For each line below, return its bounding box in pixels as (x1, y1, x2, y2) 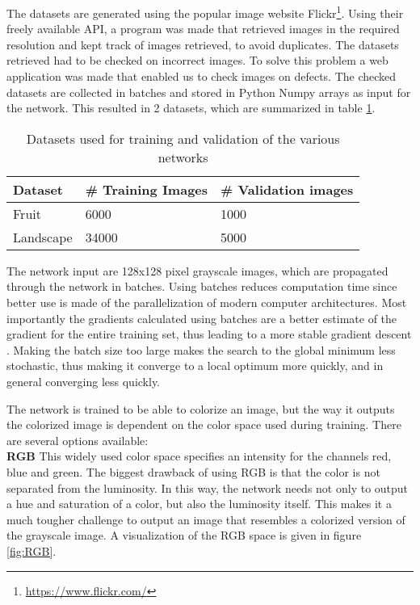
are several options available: (6, 431, 149, 448)
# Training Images (85, 179, 208, 199)
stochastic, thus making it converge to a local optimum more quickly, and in (6, 357, 384, 374)
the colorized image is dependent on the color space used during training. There (6, 416, 401, 433)
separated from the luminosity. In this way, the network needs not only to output (6, 479, 409, 496)
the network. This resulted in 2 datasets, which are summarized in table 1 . (6, 99, 376, 116)
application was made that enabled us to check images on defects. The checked (6, 68, 397, 85)
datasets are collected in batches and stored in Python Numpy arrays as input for (6, 83, 411, 100)
